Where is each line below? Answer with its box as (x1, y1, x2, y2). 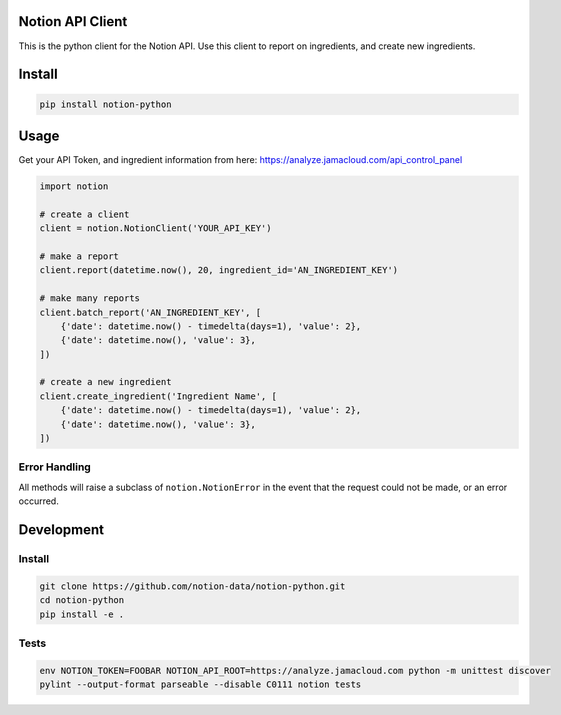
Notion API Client (18, 13, 128, 30)
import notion (39, 181, 109, 192)
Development (18, 521, 105, 538)
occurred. (18, 495, 59, 507)
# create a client (39, 208, 130, 220)
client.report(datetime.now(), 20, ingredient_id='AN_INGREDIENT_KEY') (39, 265, 399, 276)
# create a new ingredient (39, 376, 172, 388)
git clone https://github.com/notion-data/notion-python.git (39, 580, 346, 592)
